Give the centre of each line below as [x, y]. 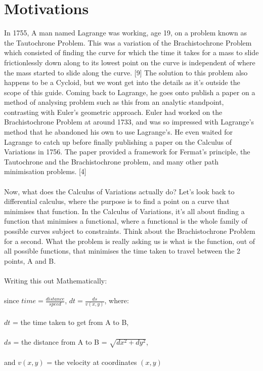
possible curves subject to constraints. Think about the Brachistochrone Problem [130, 231]
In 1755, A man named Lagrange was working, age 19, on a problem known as [125, 33]
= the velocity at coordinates [92, 362]
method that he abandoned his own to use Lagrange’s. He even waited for [118, 132]
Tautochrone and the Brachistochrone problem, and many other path [112, 161]
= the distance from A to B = [60, 342]
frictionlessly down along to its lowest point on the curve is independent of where [130, 62]
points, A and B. [30, 260]
